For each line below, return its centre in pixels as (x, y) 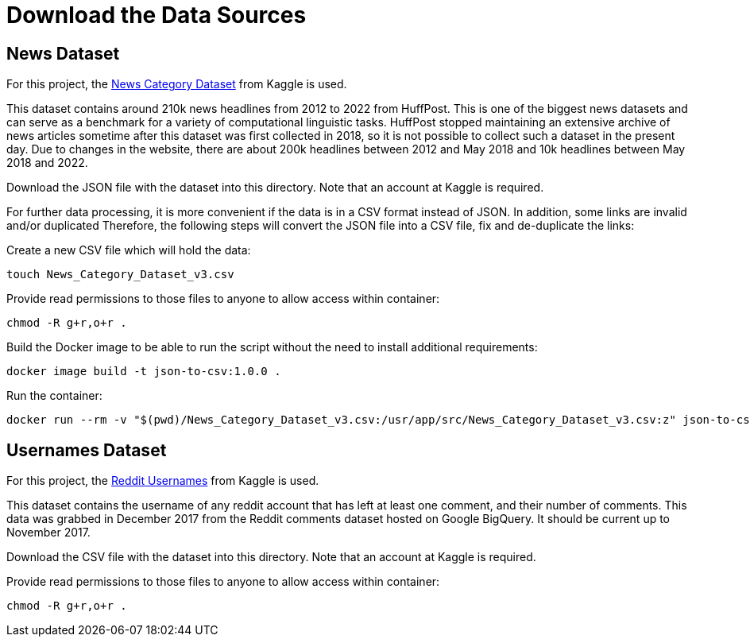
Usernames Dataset (87, 450)
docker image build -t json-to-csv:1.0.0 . (144, 372)
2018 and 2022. (47, 163)
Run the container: (54, 396)
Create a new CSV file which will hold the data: (129, 250)
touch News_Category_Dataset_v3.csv (120, 275)
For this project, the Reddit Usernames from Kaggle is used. (163, 481)
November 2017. (48, 533)
